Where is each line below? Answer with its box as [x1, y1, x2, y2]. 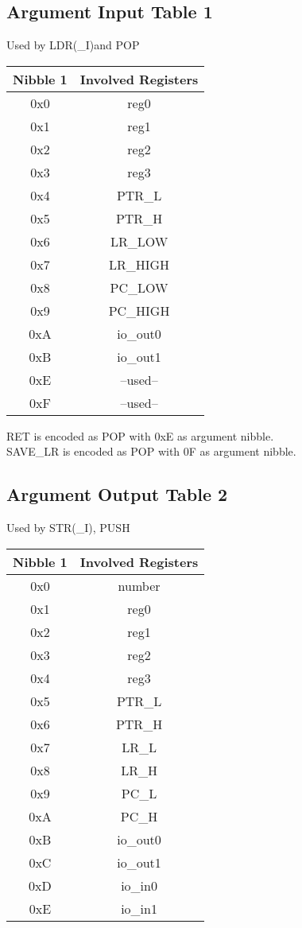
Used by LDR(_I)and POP [6, 37, 140, 53]
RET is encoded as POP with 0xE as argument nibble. [6, 427, 274, 444]
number [118, 576, 161, 595]
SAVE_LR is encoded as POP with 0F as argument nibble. [6, 443, 296, 460]
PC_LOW [110, 278, 168, 297]
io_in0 [121, 876, 157, 895]
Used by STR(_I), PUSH [6, 519, 130, 536]
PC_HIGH [108, 301, 170, 320]
